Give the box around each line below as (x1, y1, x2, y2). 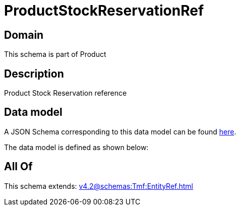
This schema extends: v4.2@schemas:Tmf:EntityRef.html (4, 181, 194, 190)
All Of (4, 160, 33, 173)
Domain (4, 28, 44, 41)
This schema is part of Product (4, 50, 106, 59)
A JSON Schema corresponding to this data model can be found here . (4, 127, 236, 136)
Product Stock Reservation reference (4, 89, 127, 98)
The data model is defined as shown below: (4, 143, 149, 152)
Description (4, 67, 64, 80)
